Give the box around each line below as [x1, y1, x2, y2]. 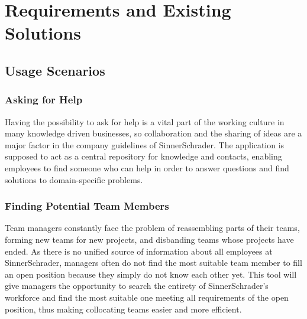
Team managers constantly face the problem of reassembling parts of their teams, [5, 222, 300, 234]
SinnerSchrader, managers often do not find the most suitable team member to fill [5, 256, 302, 269]
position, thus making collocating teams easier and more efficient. [5, 302, 242, 315]
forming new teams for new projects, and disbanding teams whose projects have [5, 233, 294, 245]
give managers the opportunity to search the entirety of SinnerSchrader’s [5, 279, 269, 292]
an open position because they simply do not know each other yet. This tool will [5, 268, 297, 280]
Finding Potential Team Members [5, 198, 169, 213]
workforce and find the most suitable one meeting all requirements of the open [5, 291, 289, 303]
